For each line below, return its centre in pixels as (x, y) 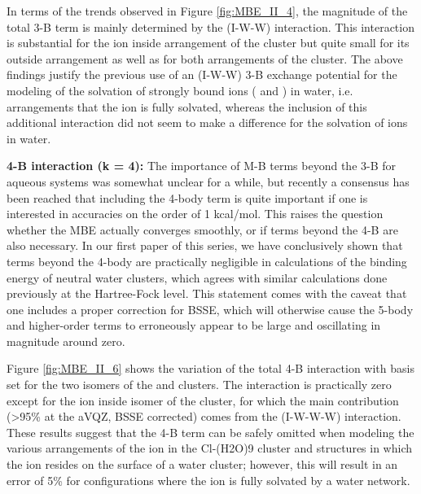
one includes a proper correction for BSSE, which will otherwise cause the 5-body (210, 309)
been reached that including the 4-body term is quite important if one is (187, 197)
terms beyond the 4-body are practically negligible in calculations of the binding (207, 261)
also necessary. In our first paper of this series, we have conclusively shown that (205, 245)
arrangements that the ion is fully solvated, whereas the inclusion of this (187, 106)
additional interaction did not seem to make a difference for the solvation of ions (207, 122)
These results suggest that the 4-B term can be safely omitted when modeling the (210, 432)
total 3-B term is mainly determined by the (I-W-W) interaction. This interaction (210, 26)
